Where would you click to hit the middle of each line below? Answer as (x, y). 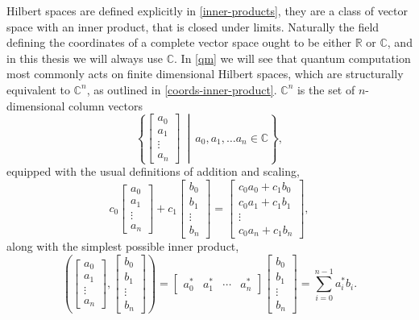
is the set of (326, 89)
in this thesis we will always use (85, 58)
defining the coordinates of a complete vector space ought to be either (179, 42)
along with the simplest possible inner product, (123, 246)
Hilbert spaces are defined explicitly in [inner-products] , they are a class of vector (207, 10)
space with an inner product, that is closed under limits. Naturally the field (193, 26)
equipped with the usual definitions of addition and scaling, (153, 171)
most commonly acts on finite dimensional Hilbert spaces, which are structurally (205, 74)
